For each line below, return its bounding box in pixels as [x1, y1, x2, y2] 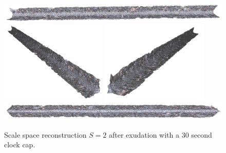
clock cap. [4, 139, 35, 150]
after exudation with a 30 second [109, 129, 212, 140]
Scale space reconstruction [4, 129, 87, 140]
